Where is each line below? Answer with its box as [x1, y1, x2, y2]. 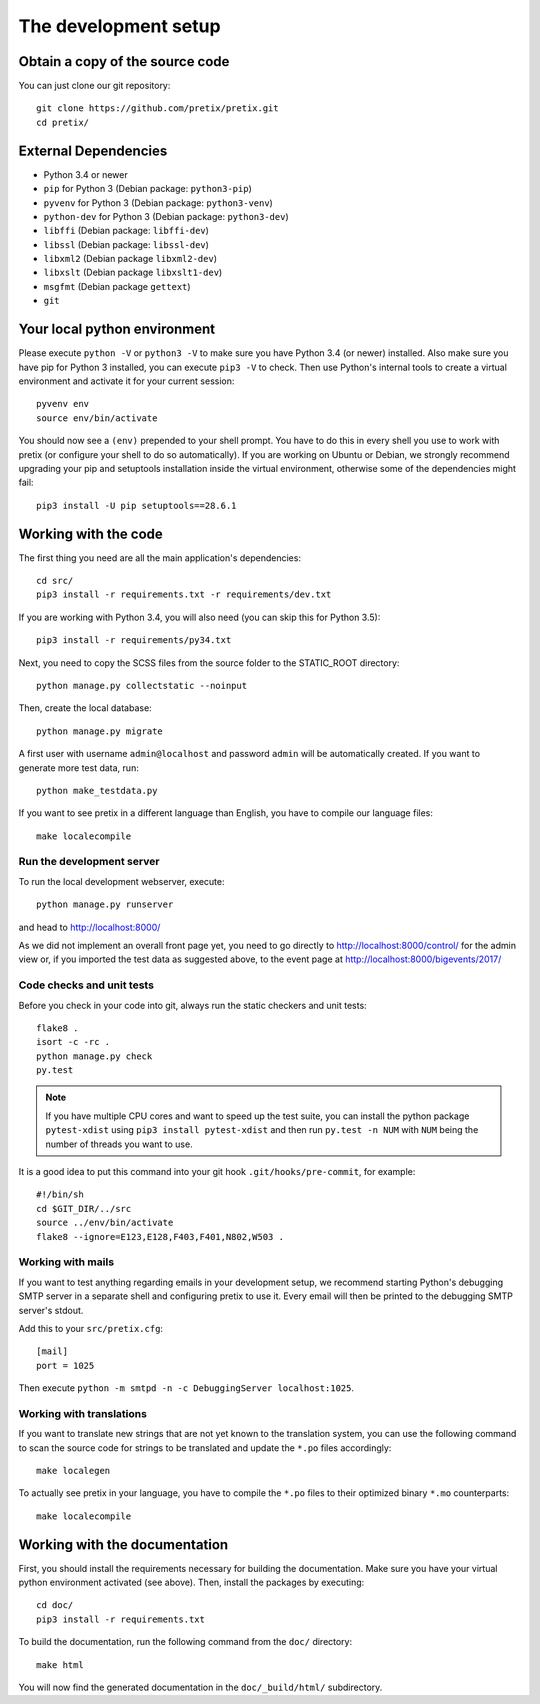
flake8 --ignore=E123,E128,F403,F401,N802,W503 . [36, 1231, 285, 1242]
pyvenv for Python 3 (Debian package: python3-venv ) [43, 196, 274, 209]
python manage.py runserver [36, 899, 174, 910]
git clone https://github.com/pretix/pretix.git [36, 103, 279, 114]
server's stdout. [18, 1304, 84, 1316]
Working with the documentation [18, 1536, 229, 1553]
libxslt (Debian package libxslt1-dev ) [43, 266, 223, 279]
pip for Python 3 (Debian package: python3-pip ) [43, 183, 252, 195]
